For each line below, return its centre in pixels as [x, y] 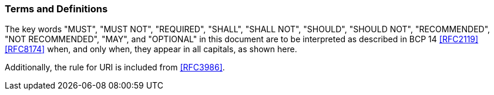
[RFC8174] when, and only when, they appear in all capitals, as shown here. [151, 49]
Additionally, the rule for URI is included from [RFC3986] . [115, 67]
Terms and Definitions [56, 9]
